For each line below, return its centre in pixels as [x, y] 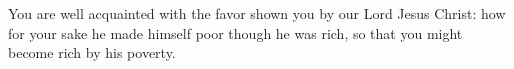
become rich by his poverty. [92, 52]
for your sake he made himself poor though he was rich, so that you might [235, 32]
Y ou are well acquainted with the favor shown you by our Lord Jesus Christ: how [257, 13]
